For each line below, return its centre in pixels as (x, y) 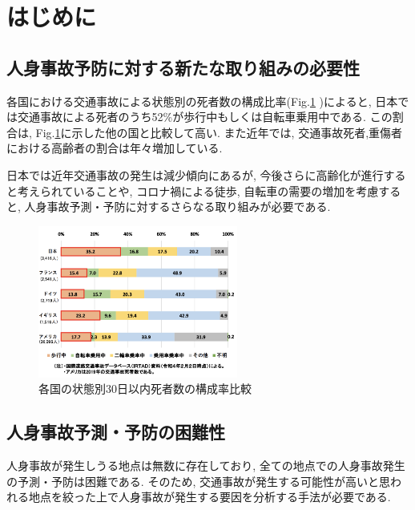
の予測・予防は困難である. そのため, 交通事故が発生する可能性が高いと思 (198, 481)
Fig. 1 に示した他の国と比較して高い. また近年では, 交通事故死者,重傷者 (219, 132)
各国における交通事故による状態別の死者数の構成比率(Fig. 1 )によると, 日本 (202, 101)
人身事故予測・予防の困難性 (116, 432)
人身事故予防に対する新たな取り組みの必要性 (183, 67)
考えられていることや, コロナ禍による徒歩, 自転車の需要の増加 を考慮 (198, 190)
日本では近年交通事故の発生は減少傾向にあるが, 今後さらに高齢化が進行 (195, 174)
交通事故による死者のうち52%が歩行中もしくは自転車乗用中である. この (205, 117)
